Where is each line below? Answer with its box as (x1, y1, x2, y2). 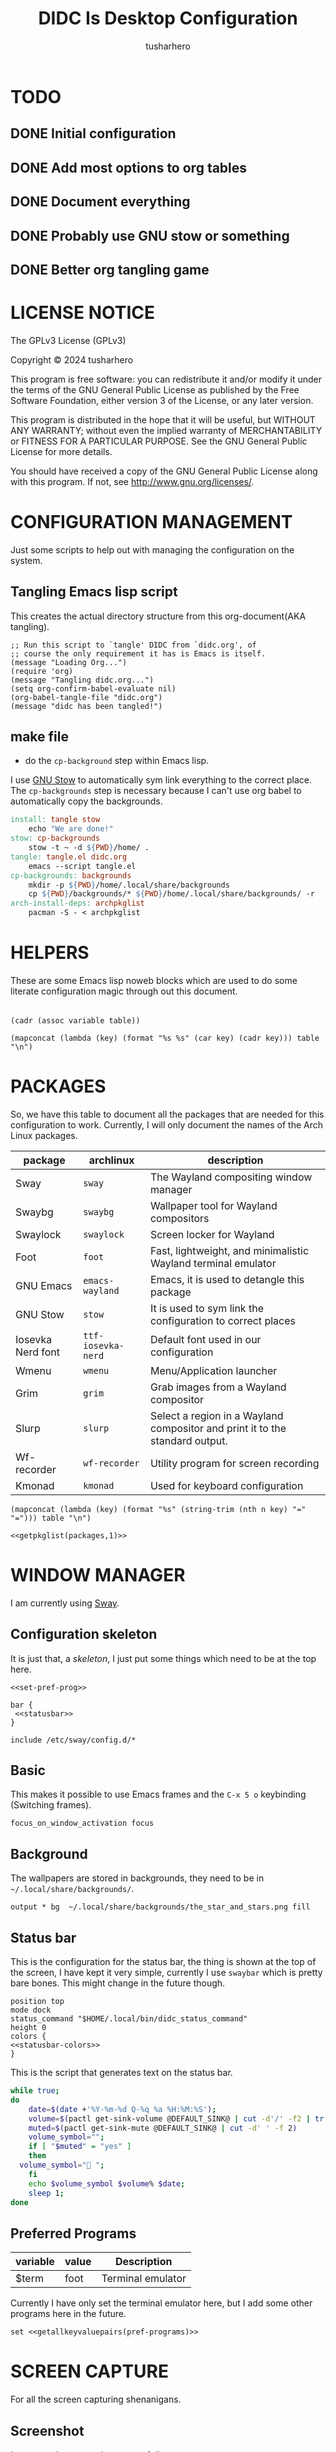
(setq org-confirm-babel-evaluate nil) (10, 683, 177, 694)
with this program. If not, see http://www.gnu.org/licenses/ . (10, 475, 255, 487)
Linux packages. (10, 1129, 78, 1141)
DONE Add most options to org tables (10, 159, 248, 176)
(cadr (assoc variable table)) (10, 1015, 141, 1026)
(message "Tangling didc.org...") (10, 675, 155, 685)
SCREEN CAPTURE (10, 2360, 169, 2383)
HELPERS (10, 942, 90, 964)
